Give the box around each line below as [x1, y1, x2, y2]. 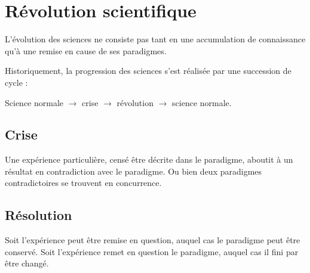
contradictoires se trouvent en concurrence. [5, 176, 162, 189]
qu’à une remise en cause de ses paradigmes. [5, 44, 167, 57]
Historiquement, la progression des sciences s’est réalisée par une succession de [5, 64, 291, 77]
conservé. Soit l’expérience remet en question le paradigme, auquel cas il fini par [5, 245, 299, 258]
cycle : [5, 76, 28, 88]
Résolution [5, 206, 72, 224]
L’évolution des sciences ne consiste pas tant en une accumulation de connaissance [5, 33, 306, 45]
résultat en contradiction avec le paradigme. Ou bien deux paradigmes [5, 165, 262, 177]
